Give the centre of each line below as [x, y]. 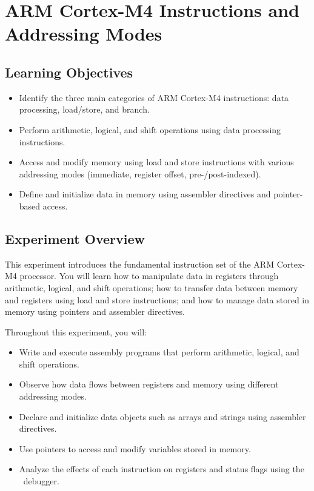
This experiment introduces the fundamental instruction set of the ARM [139, 264]
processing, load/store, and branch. [84, 109]
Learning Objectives [69, 72]
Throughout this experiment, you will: [76, 331]
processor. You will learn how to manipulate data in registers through [149, 276]
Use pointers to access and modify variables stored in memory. [135, 448]
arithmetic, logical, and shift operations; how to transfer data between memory [152, 287]
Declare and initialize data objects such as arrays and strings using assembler [162, 416]
